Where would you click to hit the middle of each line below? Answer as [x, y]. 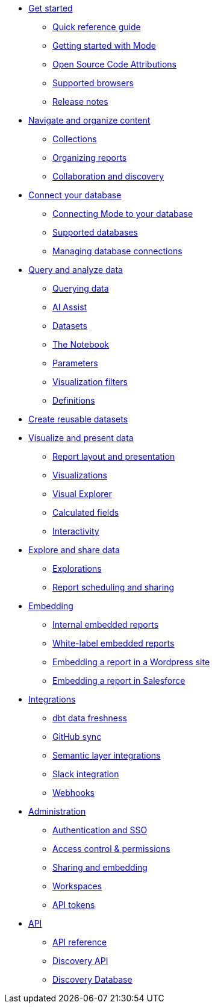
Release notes [80, 102]
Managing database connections [117, 251]
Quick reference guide [97, 27]
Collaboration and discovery [108, 176]
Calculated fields [86, 512]
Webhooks [73, 793]
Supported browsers [93, 83]
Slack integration [86, 774]
